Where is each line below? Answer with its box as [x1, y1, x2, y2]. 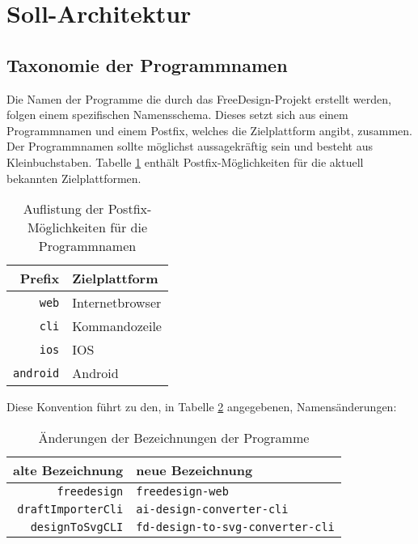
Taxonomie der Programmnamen [6, 52, 288, 77]
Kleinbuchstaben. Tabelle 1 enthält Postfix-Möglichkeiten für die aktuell [6, 153, 364, 170]
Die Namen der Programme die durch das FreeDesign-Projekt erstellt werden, [6, 90, 391, 107]
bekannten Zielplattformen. [6, 169, 141, 186]
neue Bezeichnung [136, 460, 253, 479]
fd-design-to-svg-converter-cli [136, 520, 335, 533]
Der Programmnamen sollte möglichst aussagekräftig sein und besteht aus [6, 138, 373, 155]
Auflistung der [23, 199, 104, 219]
